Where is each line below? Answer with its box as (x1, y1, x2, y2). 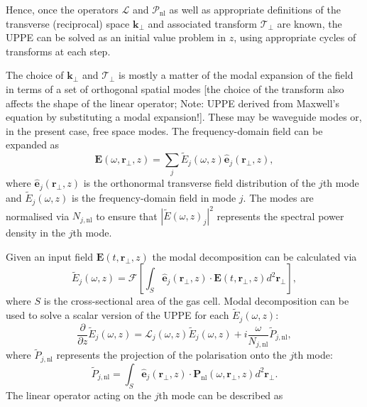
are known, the (277, 16, 342, 31)
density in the (6, 225, 66, 240)
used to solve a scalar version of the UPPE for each (6, 308, 229, 322)
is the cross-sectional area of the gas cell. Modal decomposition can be (43, 293, 349, 308)
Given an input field (6, 249, 94, 264)
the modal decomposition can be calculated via (152, 249, 357, 264)
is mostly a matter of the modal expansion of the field (119, 67, 354, 82)
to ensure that (96, 208, 158, 223)
